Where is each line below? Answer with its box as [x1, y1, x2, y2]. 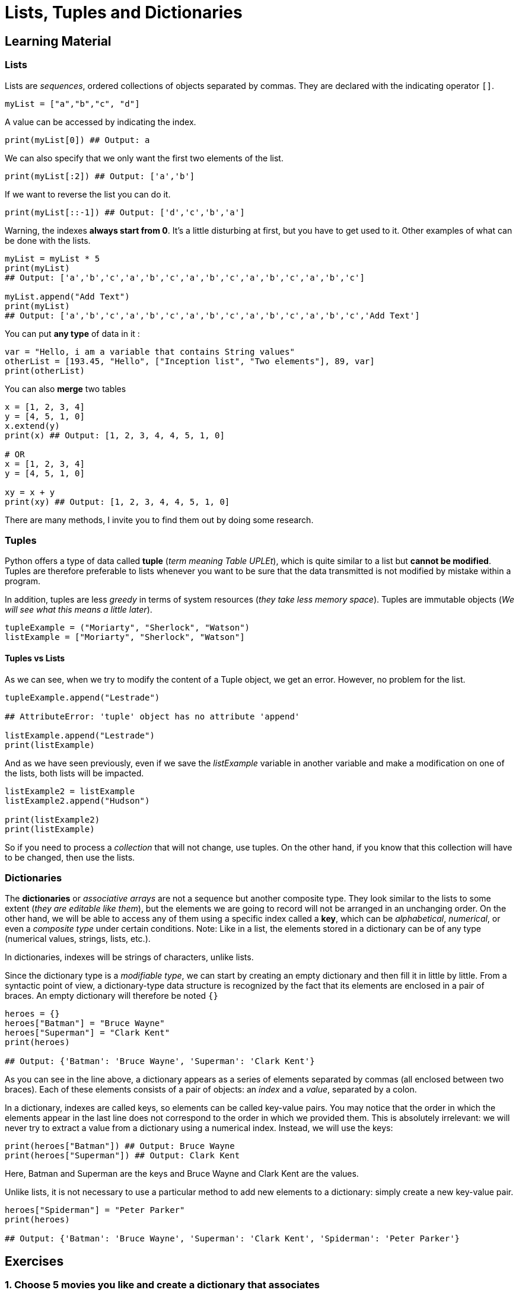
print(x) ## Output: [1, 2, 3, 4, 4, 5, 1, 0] [5, 430, 225, 440]
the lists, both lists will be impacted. [5, 767, 144, 778]
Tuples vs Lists [5, 652, 65, 663]
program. [5, 576, 41, 587]
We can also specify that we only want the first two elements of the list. [5, 152, 284, 163]
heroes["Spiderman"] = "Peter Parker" [5, 1205, 185, 1215]
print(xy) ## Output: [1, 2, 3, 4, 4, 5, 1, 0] [5, 496, 230, 507]
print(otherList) [5, 365, 85, 375]
